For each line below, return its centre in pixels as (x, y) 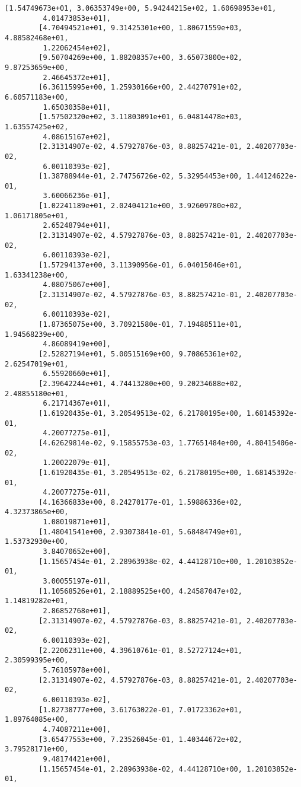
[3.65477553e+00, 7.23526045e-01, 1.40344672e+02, (140, 739)
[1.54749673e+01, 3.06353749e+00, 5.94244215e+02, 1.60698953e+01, (141, 8)
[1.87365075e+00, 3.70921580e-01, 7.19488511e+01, (140, 324)
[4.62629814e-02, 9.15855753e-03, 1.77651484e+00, (140, 443)
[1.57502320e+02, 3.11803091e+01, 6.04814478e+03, (140, 117)
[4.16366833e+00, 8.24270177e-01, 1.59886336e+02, (140, 502)
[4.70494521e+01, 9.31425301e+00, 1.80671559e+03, (140, 28)
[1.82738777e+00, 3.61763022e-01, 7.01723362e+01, (140, 710)
